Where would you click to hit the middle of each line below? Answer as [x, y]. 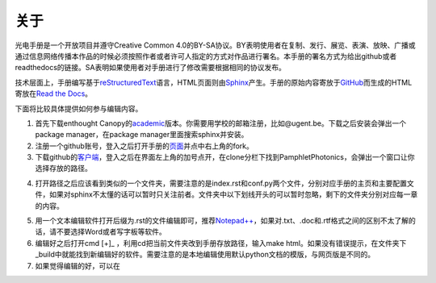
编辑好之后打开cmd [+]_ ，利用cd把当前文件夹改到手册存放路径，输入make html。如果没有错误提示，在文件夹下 [221, 243]
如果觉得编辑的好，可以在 [78, 265]
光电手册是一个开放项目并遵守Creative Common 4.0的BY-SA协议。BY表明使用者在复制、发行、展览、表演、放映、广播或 [215, 45]
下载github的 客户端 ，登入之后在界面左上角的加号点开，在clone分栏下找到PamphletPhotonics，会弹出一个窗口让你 [225, 157]
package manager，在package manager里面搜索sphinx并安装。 [142, 135]
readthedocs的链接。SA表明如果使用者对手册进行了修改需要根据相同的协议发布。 [150, 68]
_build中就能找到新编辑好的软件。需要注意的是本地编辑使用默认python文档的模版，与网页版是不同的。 [205, 255]
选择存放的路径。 [63, 169]
